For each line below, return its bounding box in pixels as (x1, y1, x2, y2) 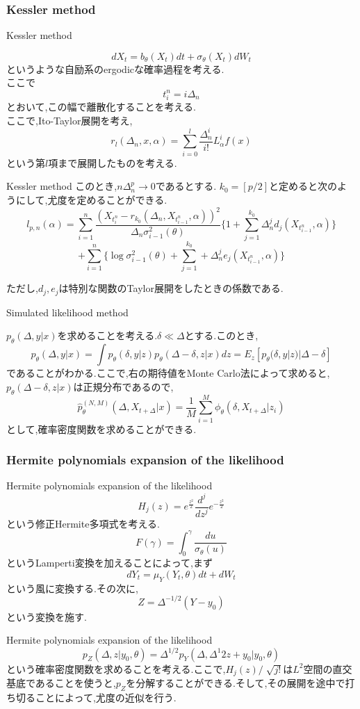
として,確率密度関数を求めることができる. (6, 421, 197, 436)
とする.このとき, (184, 328, 259, 343)
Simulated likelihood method (6, 304, 129, 319)
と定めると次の (269, 179, 338, 193)
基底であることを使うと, (6, 676, 116, 690)
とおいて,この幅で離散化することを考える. (6, 99, 196, 114)
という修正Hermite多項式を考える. (6, 516, 160, 530)
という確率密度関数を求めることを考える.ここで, (6, 661, 226, 676)
